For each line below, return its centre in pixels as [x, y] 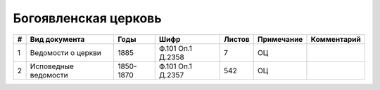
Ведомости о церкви [65, 52]
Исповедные [52, 66]
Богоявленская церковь [87, 18]
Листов [237, 39]
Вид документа [57, 39]
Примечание [280, 39]
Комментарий [336, 39]
